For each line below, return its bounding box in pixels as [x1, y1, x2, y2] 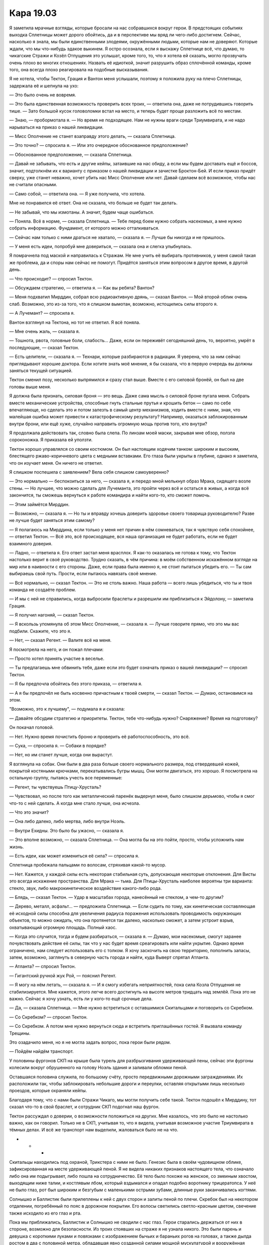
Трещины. [9, 1030, 31, 1036]
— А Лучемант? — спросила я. [9, 310, 75, 316]
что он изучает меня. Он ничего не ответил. [9, 460, 103, 466]
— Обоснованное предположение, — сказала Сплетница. [9, 151, 133, 157]
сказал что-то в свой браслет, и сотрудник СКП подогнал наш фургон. [9, 1104, 160, 1110]
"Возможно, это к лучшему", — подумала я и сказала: [9, 706, 125, 712]
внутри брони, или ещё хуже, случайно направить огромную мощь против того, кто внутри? [9, 421, 208, 427]
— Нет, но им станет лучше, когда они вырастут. [9, 752, 113, 758]
